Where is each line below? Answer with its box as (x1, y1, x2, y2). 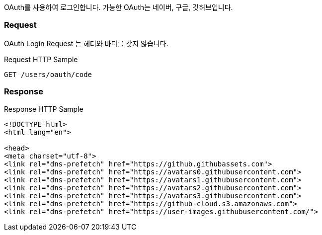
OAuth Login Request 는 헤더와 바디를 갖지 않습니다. (4, 39, 168, 48)
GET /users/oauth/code (4, 70, 92, 78)
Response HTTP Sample (4, 104, 83, 113)
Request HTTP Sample (4, 55, 78, 64)
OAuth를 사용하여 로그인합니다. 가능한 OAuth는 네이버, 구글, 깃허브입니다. (4, 3, 233, 11)
